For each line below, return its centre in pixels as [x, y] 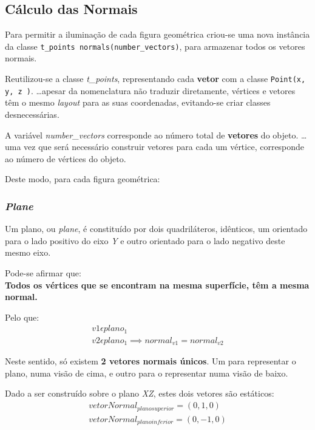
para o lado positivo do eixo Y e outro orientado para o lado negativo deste [145, 240]
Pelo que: [22, 317]
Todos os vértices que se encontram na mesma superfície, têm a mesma [157, 285]
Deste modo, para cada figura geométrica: [83, 179]
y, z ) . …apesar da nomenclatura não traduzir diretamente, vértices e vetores [150, 90]
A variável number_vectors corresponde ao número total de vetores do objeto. [152, 135]
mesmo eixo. [28, 252]
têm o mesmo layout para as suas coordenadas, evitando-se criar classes [138, 102]
